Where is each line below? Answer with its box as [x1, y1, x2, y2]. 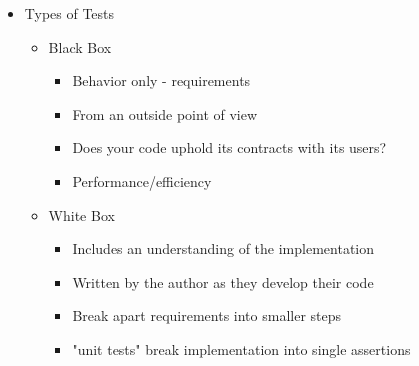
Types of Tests [24, 3, 115, 23]
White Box [48, 204, 115, 225]
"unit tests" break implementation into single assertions [72, 338, 411, 359]
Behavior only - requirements [72, 70, 251, 91]
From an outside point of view [72, 103, 258, 124]
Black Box [48, 36, 112, 57]
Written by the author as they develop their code [72, 271, 374, 292]
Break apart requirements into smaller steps [72, 305, 342, 326]
